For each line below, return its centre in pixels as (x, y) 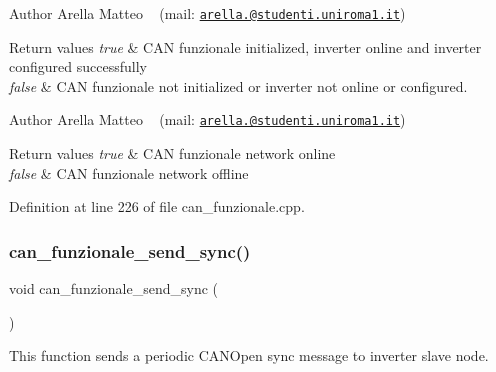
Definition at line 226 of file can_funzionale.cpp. (157, 206)
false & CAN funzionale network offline (129, 172)
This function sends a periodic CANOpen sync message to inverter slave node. (249, 355)
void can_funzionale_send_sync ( (114, 288)
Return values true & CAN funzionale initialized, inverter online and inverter (245, 46)
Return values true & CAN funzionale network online (172, 153)
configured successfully (78, 66)
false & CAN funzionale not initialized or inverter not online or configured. (238, 85)
